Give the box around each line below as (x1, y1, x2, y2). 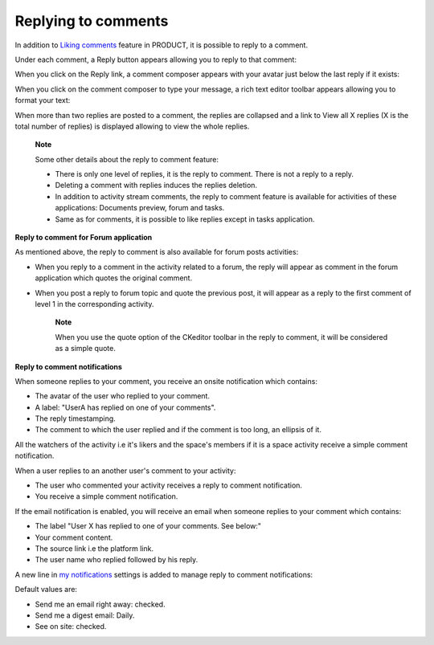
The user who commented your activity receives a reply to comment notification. (35, 480, 303, 490)
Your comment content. (35, 533, 113, 542)
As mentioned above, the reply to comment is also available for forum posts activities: (14, 247, 299, 257)
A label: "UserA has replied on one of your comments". (35, 402, 216, 412)
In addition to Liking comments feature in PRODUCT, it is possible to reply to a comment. (14, 40, 309, 50)
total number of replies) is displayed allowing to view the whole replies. (14, 121, 250, 131)
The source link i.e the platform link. (35, 544, 154, 553)
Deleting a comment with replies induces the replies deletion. (55, 181, 257, 190)
